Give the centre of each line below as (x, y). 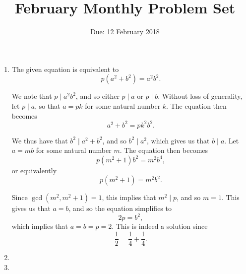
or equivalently (34, 170)
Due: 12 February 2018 (125, 32)
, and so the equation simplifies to (120, 208)
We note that (32, 96)
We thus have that (40, 140)
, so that (48, 105)
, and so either (97, 96)
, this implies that (129, 197)
